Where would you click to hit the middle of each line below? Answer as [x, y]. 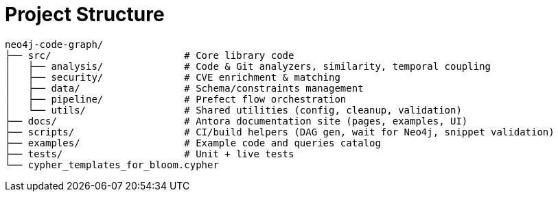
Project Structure [85, 14]
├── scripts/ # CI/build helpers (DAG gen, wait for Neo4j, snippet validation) [280, 132]
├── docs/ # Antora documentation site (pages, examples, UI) [236, 121]
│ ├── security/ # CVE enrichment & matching [173, 77]
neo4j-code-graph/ [54, 44]
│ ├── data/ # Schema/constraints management [184, 88]
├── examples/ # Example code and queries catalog [193, 143]
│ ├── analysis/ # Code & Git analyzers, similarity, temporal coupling [248, 66]
